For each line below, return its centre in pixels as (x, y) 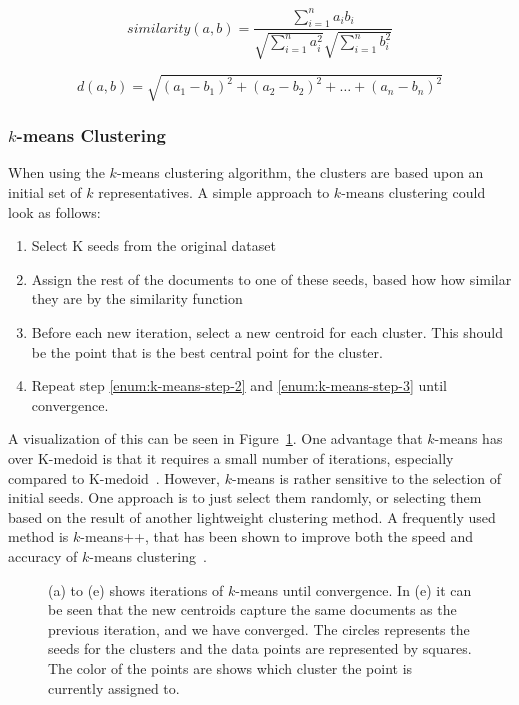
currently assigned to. (114, 687)
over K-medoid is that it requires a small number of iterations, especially (231, 458)
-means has (468, 438)
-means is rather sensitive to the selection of (366, 477)
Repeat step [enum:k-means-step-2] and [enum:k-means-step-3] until (239, 385)
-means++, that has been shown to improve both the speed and (277, 536)
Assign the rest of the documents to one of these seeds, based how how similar (271, 278)
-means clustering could (413, 192)
